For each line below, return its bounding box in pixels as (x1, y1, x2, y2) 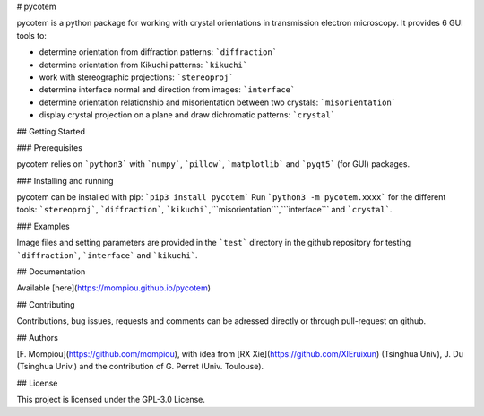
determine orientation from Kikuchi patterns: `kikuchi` (39, 59, 248, 70)
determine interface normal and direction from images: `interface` (39, 84, 296, 95)
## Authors (16, 332, 58, 342)
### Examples (16, 221, 71, 231)
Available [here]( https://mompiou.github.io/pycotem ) (16, 282, 211, 293)
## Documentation (16, 266, 86, 277)
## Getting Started (16, 126, 85, 136)
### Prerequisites (16, 142, 82, 152)
